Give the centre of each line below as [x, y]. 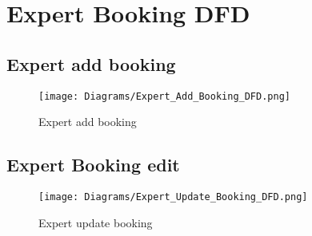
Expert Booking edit [93, 165]
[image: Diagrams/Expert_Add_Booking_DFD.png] [164, 96]
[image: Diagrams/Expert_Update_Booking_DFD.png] [173, 197]
